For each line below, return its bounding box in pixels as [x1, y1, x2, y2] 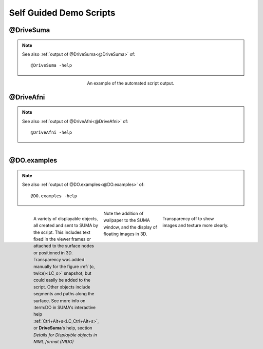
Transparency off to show [162, 215, 214, 222]
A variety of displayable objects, [33, 215, 98, 222]
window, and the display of [103, 224, 158, 230]
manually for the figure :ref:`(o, [33, 264, 95, 269]
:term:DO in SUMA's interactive [33, 304, 96, 310]
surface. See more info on [33, 298, 86, 304]
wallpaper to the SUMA [103, 217, 150, 223]
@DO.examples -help [31, 193, 77, 199]
